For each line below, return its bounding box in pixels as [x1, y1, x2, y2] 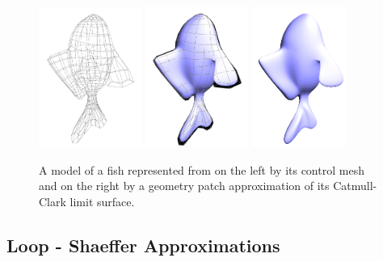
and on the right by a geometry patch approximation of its [39, 177, 330, 194]
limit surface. [69, 193, 135, 210]
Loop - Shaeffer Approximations [6, 233, 280, 258]
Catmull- [333, 177, 377, 194]
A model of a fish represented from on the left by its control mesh [39, 161, 364, 178]
